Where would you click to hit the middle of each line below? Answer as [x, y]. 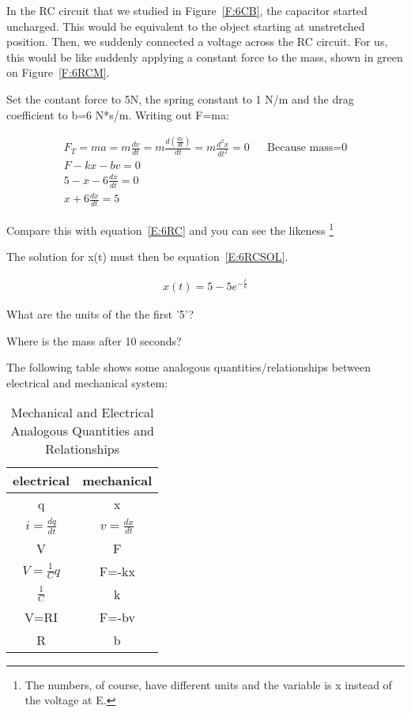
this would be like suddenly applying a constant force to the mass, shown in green [205, 57]
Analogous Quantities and [82, 431]
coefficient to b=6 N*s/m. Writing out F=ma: [118, 114]
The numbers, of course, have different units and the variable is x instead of [208, 684]
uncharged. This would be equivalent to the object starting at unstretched [186, 26]
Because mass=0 [307, 148]
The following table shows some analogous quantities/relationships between [189, 367]
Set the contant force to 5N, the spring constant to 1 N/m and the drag [180, 98]
